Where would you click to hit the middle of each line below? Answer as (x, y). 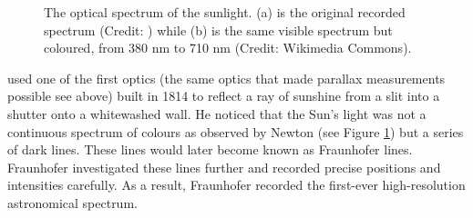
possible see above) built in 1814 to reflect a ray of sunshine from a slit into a (224, 96)
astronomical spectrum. (72, 202)
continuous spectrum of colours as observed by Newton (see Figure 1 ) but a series (236, 131)
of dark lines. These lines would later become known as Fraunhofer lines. (210, 149)
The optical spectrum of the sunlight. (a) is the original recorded (225, 12)
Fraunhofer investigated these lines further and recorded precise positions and (224, 167)
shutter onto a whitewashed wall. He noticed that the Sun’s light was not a (217, 113)
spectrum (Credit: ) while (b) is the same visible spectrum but (218, 30)
